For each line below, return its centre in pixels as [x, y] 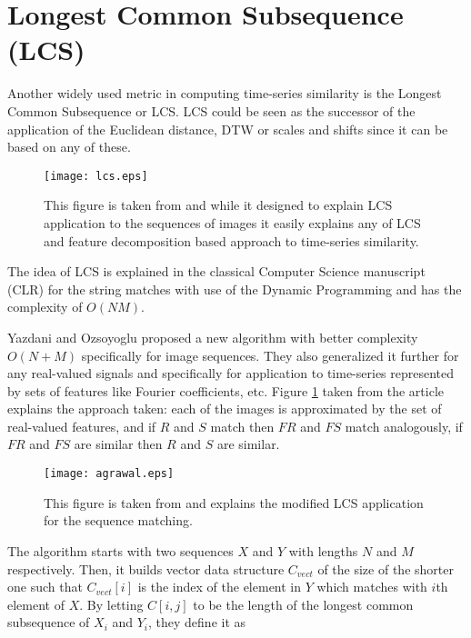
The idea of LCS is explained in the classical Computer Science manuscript [216, 271]
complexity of [45, 307]
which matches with [372, 587]
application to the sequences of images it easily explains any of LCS [232, 222]
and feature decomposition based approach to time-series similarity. [231, 240]
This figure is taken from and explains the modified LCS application [234, 502]
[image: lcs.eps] [96, 176]
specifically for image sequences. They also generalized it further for [270, 355]
